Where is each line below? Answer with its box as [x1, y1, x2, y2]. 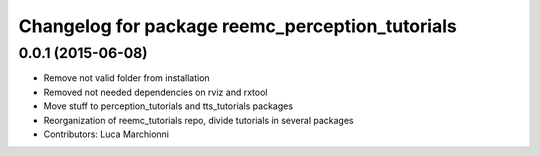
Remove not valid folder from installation [43, 72, 210, 84]
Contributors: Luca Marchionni [43, 128, 170, 140]
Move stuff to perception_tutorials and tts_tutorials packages [43, 100, 294, 112]
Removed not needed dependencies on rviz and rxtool [43, 86, 268, 98]
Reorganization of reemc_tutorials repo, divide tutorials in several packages [43, 114, 354, 126]
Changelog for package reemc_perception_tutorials [18, 15, 457, 37]
